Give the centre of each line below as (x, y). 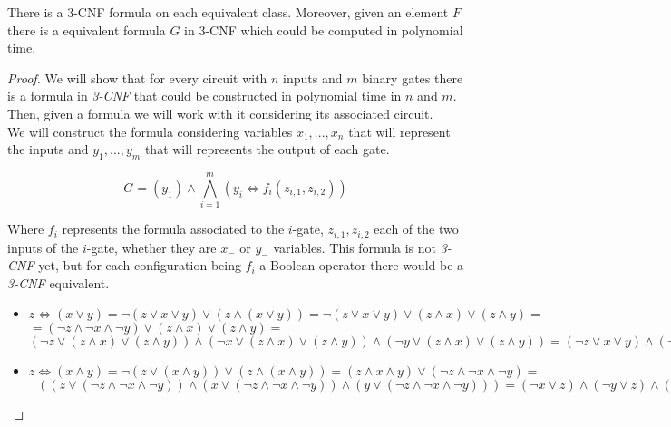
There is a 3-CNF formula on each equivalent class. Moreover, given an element (228, 12)
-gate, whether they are (151, 247)
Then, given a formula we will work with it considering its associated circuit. (220, 113)
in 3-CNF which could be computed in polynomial (324, 29)
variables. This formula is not (355, 247)
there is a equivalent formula (87, 29)
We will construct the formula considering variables (150, 131)
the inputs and (48, 149)
